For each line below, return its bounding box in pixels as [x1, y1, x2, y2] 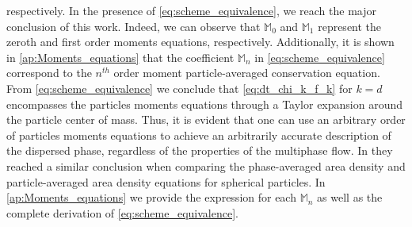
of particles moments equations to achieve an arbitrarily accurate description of [6, 126, 391, 143]
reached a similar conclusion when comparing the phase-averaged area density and [6, 157, 406, 174]
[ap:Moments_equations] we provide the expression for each [6, 189, 296, 206]
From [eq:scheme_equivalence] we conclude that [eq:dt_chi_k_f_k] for [6, 79, 353, 96]
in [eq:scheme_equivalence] [254, 48, 385, 65]
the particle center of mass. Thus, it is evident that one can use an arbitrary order [6, 111, 406, 128]
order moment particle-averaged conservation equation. [113, 64, 380, 81]
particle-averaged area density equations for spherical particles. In [6, 173, 326, 190]
